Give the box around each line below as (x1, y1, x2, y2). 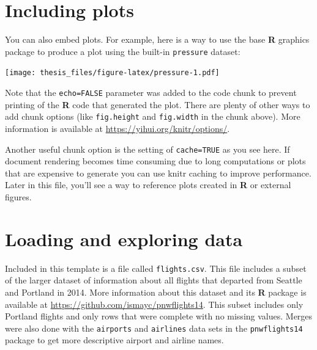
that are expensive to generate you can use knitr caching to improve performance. (5, 166, 311, 179)
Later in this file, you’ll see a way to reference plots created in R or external (5, 178, 291, 191)
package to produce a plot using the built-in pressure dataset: (5, 45, 241, 57)
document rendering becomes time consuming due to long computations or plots (5, 155, 306, 167)
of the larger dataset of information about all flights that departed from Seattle (5, 274, 302, 286)
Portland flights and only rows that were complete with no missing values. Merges (5, 310, 313, 323)
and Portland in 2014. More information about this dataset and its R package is (5, 285, 307, 298)
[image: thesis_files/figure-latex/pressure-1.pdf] (5, 68, 220, 78)
